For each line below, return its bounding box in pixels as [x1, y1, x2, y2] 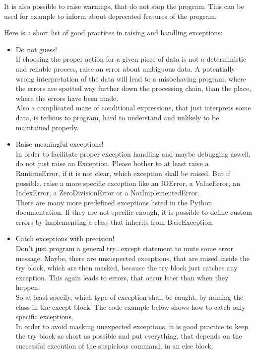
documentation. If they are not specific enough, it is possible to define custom [15, 207, 252, 217]
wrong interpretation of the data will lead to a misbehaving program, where [15, 73, 247, 84]
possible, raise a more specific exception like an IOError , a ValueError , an [15, 177, 240, 188]
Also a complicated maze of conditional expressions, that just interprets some [15, 102, 251, 113]
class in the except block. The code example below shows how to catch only [15, 301, 246, 312]
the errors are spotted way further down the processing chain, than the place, [15, 83, 252, 93]
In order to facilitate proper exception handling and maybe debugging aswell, [15, 148, 251, 159]
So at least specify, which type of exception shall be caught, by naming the [15, 292, 244, 302]
